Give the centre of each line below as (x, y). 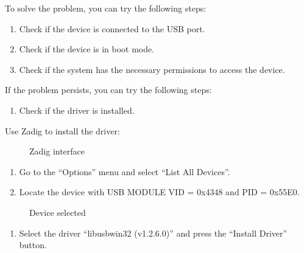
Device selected (58, 212)
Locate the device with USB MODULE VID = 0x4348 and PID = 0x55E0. (159, 192)
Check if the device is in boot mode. (87, 49)
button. (33, 245)
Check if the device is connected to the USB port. (112, 28)
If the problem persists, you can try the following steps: (108, 90)
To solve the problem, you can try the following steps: (106, 8)
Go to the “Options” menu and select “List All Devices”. (125, 171)
